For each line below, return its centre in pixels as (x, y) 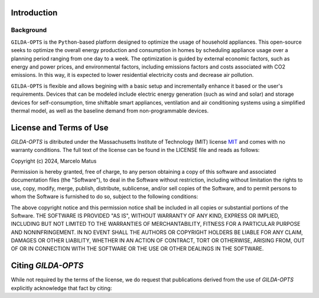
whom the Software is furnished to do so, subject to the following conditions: (105, 197)
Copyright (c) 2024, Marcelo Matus (54, 161)
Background (29, 30)
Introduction (34, 13)
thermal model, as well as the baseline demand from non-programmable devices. (110, 111)
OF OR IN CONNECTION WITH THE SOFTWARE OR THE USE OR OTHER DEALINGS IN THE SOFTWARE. (137, 249)
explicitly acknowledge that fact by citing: (61, 288)
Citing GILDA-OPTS (47, 266)
